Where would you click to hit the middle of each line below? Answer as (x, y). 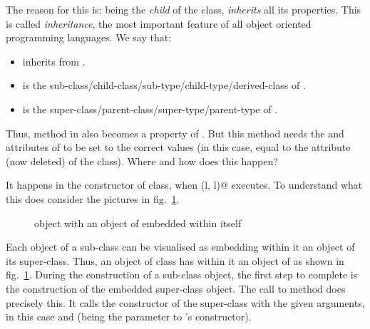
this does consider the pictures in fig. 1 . (93, 198)
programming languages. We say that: (89, 37)
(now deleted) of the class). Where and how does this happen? (142, 161)
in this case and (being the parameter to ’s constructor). (129, 317)
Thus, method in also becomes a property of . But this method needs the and (175, 133)
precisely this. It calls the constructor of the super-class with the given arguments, (185, 302)
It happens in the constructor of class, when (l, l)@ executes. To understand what (184, 185)
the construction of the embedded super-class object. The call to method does (176, 288)
